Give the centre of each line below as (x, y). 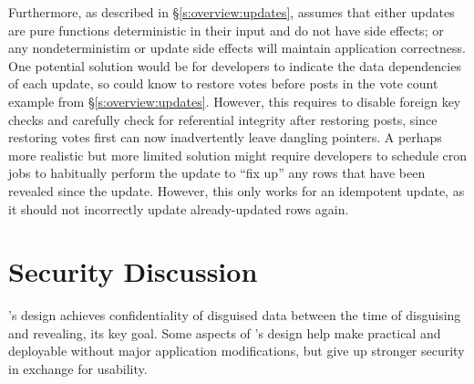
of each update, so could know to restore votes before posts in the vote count (223, 83)
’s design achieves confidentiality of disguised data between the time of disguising (235, 315)
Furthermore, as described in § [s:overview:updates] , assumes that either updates (232, 12)
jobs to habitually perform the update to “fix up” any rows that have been (217, 173)
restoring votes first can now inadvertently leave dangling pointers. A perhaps (225, 137)
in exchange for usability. (78, 369)
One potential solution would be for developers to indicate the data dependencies (235, 65)
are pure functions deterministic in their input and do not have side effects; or (226, 30)
